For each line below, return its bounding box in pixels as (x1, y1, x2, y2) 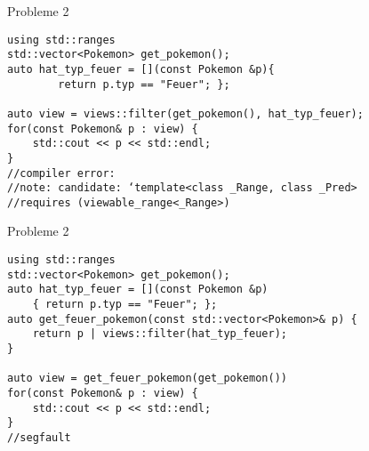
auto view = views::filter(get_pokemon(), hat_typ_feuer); (7, 107, 364, 120)
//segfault (7, 431, 71, 444)
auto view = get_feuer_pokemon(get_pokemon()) (7, 372, 287, 385)
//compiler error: (7, 166, 116, 180)
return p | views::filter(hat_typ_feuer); (32, 327, 287, 341)
